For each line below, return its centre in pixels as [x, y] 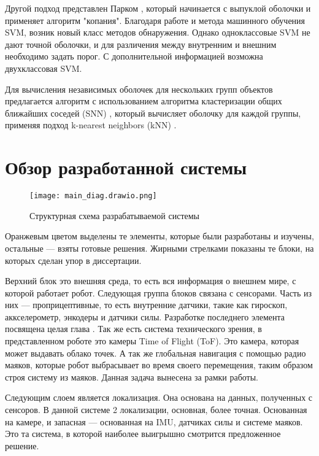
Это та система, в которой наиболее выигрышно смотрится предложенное [143, 434]
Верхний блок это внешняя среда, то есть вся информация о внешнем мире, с [151, 281]
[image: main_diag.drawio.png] [93, 196]
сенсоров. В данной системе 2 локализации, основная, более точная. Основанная [156, 410]
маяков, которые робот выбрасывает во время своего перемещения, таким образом [159, 365]
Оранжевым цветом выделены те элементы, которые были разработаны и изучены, [159, 236]
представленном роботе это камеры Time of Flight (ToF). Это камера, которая [152, 341]
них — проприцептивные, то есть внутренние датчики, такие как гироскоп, [146, 305]
